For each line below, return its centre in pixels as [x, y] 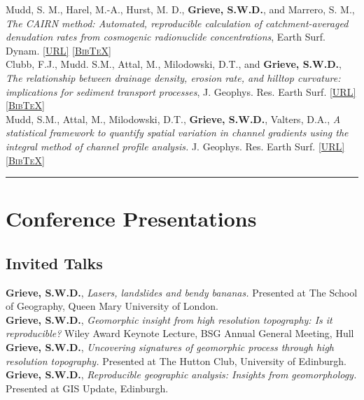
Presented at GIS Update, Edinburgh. [87, 388]
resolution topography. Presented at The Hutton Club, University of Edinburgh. [176, 360]
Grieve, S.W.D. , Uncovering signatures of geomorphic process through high [170, 347]
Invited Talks [54, 263]
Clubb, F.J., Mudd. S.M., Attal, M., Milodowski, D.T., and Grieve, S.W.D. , [174, 64]
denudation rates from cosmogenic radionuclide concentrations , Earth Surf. [166, 37]
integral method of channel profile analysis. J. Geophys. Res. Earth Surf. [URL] [175, 146]
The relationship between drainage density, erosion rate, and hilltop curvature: [173, 77]
